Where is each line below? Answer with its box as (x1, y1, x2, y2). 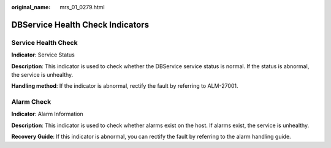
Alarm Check (11, 98, 51, 106)
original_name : (11, 4, 51, 10)
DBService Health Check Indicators (11, 19, 150, 30)
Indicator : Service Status (11, 51, 75, 58)
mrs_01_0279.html (59, 4, 105, 10)
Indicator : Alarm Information (11, 111, 84, 118)
